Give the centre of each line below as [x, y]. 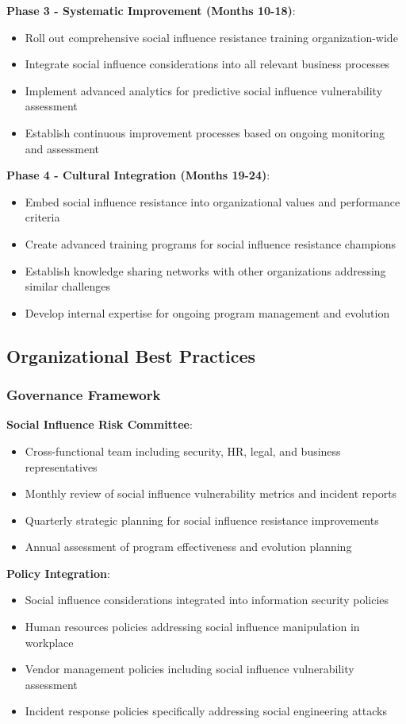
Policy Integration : [58, 573]
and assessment [62, 148]
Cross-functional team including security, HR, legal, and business [183, 451]
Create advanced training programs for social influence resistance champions [211, 243]
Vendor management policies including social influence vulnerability [190, 669]
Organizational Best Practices [131, 355]
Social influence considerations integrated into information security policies [207, 600]
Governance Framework [84, 395]
